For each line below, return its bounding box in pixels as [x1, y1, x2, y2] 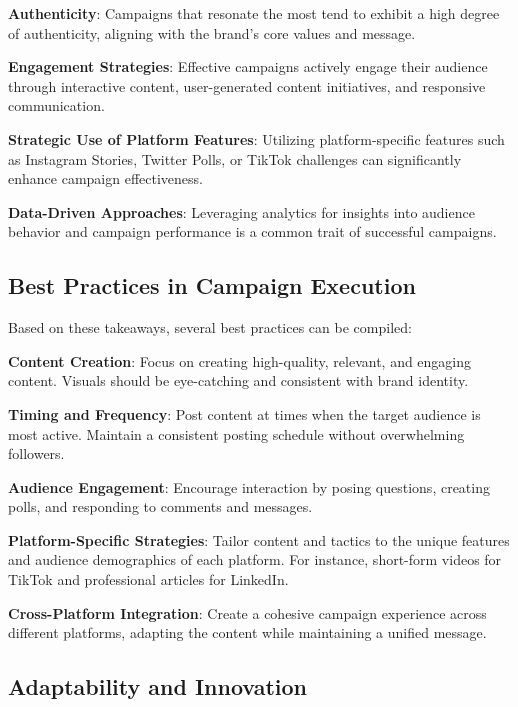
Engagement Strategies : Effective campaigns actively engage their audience [8, 56, 488, 77]
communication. [8, 95, 105, 116]
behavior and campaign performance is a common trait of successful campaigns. [8, 221, 497, 242]
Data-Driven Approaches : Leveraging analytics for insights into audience [8, 201, 475, 222]
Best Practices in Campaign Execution [8, 270, 416, 301]
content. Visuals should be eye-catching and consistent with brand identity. [8, 370, 469, 391]
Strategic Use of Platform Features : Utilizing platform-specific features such [8, 128, 505, 149]
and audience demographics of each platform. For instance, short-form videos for [8, 549, 502, 570]
